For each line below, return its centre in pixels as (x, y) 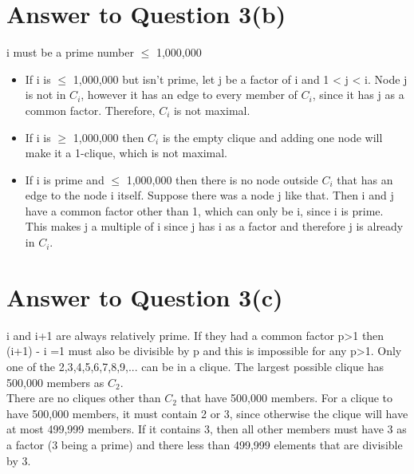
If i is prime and (65, 179)
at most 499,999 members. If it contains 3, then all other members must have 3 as (207, 429)
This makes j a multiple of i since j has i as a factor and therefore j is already (214, 226)
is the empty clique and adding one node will (272, 137)
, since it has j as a (358, 95)
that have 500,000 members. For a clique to (287, 398)
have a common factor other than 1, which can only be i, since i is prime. (204, 210)
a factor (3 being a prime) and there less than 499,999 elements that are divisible (205, 444)
